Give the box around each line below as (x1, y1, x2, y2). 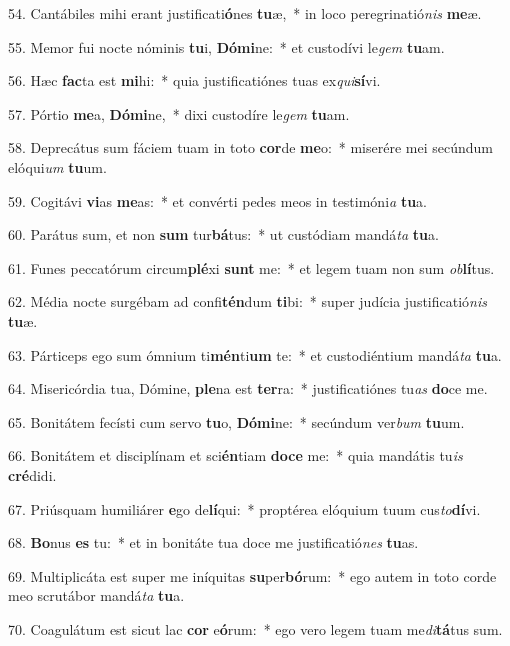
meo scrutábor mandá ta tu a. (8, 585, 185, 606)
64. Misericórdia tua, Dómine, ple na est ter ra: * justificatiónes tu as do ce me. (8, 378, 488, 399)
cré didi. (8, 464, 57, 485)
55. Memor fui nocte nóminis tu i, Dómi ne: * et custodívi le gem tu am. (8, 36, 445, 57)
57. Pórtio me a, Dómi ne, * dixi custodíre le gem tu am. (8, 103, 350, 124)
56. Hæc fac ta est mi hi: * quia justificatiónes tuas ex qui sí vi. (8, 70, 381, 91)
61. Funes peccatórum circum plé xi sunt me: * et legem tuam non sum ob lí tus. (8, 257, 495, 278)
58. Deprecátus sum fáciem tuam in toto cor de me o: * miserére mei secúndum (8, 137, 493, 158)
